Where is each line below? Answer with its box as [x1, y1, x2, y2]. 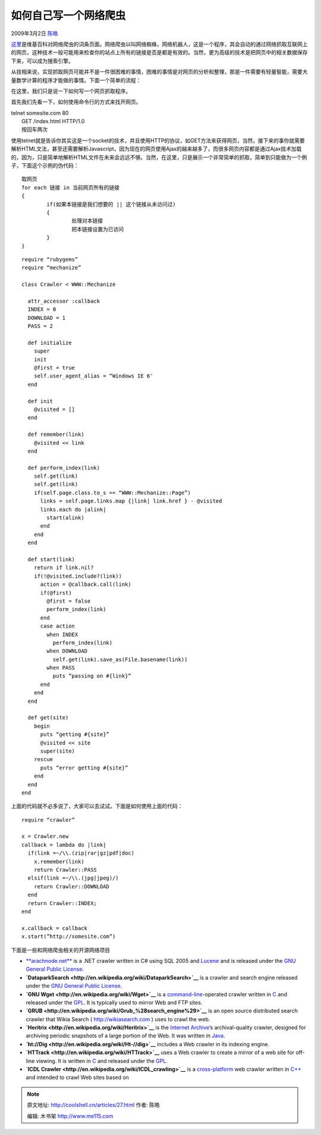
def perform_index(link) [27, 464, 100, 471]
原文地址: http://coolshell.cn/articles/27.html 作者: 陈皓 [27, 1102, 160, 1109]
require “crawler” [21, 816, 75, 823]
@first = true [33, 364, 75, 371]
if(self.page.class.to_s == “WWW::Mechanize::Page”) [33, 489, 191, 496]
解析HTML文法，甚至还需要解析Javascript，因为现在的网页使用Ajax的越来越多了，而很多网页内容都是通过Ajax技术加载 [11, 145, 302, 152]
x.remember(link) [33, 858, 84, 865]
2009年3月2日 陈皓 [11, 30, 59, 37]
